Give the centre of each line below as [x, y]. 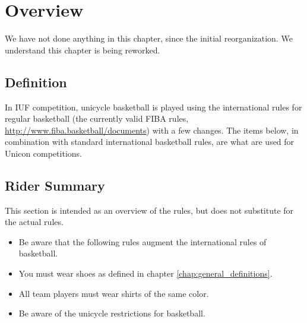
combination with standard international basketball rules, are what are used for [150, 142]
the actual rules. [34, 222]
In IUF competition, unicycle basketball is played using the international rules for [153, 107]
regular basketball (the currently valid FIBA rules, [97, 118]
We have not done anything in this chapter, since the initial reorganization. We [149, 38]
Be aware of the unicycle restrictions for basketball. [112, 313]
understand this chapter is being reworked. [83, 50]
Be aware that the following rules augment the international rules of [143, 241]
